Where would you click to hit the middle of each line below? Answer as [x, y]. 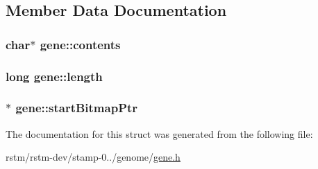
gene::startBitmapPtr [77, 108]
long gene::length [54, 76]
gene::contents [80, 44]
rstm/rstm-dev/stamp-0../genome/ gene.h [93, 157]
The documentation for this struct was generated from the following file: [159, 133]
